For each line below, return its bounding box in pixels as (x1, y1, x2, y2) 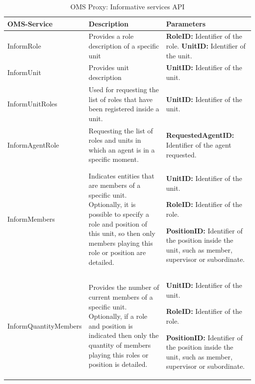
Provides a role (88, 31, 134, 41)
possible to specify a (88, 208, 149, 219)
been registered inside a (88, 103, 159, 114)
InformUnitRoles (7, 99, 57, 109)
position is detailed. (88, 359, 148, 369)
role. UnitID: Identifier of (166, 41, 246, 51)
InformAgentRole (7, 139, 59, 150)
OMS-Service (7, 18, 53, 28)
